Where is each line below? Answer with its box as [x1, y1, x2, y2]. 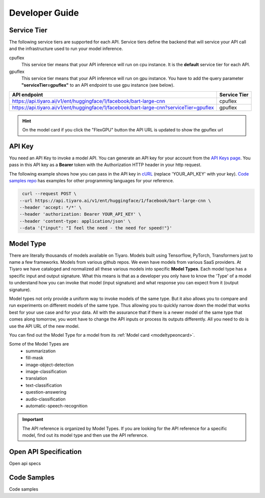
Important [22, 417, 44, 423]
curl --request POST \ [22, 191, 77, 197]
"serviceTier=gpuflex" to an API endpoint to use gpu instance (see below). [21, 82, 175, 88]
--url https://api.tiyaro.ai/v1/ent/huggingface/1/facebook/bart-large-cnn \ [19, 198, 211, 203]
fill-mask [26, 355, 44, 361]
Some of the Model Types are [9, 341, 69, 347]
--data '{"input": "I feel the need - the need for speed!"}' [19, 225, 172, 231]
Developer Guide [9, 7, 79, 18]
